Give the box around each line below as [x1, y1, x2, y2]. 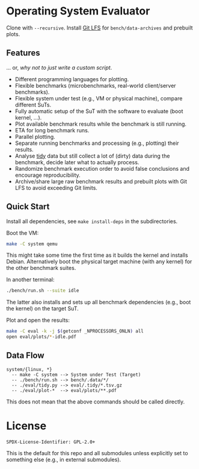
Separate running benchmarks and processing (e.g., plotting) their [14, 139, 179, 147]
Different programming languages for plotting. [14, 75, 129, 82]
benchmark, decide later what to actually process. [14, 158, 139, 166]
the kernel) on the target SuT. [6, 305, 79, 312]
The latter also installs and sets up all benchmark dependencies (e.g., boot [6, 299, 191, 306]
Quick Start [6, 201, 50, 212]
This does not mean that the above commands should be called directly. [6, 398, 185, 405]
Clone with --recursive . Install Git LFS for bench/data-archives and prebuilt [6, 24, 194, 31]
